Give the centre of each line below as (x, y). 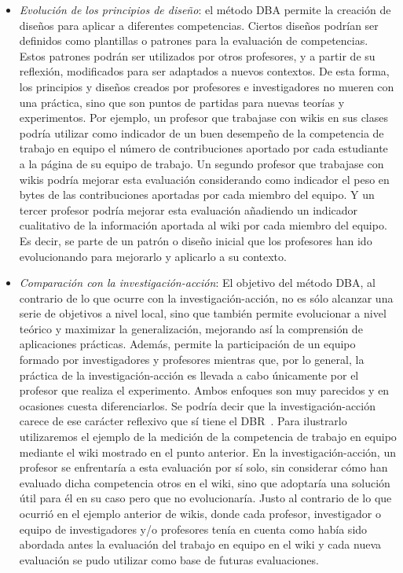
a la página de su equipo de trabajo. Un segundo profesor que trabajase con (201, 163)
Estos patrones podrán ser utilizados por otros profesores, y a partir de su (197, 55)
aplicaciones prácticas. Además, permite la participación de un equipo (187, 344)
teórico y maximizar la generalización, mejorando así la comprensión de (191, 328)
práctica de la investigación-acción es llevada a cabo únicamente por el (189, 375)
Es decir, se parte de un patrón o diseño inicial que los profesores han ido (196, 240)
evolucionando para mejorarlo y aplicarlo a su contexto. (153, 256)
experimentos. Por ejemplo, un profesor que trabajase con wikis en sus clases (203, 118)
